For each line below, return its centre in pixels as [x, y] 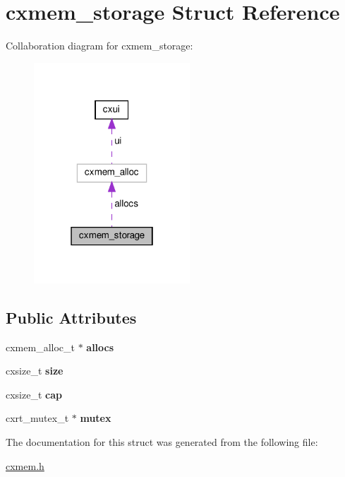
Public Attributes [71, 317]
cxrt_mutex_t [37, 418]
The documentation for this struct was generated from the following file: [162, 442]
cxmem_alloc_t [40, 347]
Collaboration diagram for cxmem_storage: [99, 46]
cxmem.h [25, 465]
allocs [100, 347]
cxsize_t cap [34, 394]
